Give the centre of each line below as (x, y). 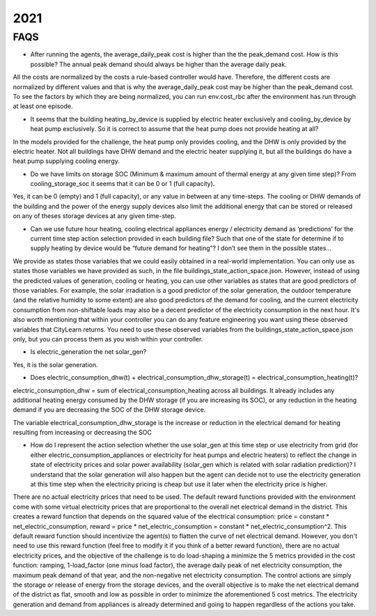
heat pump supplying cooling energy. (66, 161)
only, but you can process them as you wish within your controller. (108, 339)
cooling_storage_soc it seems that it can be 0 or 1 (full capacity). (123, 184)
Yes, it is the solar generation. (55, 364)
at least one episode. (43, 106)
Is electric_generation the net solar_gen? (88, 352)
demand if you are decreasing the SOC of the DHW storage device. (109, 410)
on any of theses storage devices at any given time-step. (95, 216)
